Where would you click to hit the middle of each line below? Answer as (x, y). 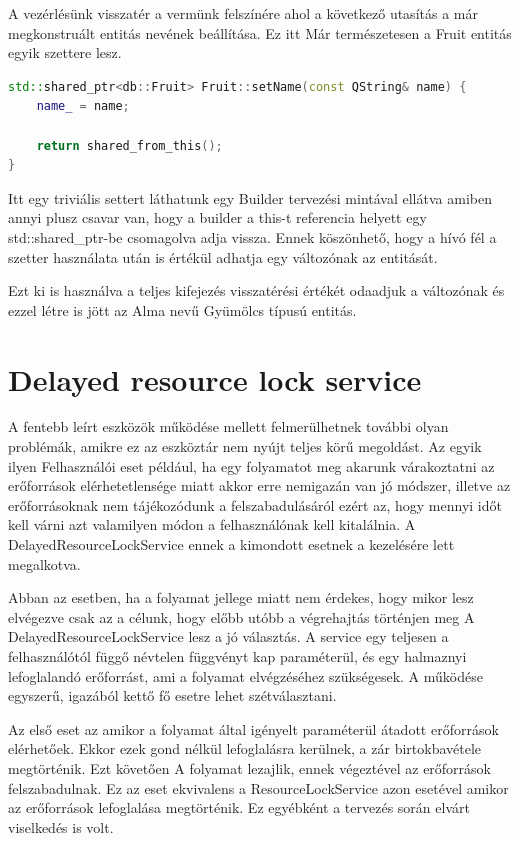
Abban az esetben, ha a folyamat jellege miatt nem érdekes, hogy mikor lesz (241, 597)
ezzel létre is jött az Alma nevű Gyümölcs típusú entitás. (182, 309)
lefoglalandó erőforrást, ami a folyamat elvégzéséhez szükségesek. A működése (245, 675)
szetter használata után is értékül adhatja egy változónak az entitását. (223, 256)
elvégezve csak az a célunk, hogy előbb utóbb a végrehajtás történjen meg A (241, 616)
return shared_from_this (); (129, 145)
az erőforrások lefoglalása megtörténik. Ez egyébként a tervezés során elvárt (239, 807)
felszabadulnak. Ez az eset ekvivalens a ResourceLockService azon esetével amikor (258, 787)
